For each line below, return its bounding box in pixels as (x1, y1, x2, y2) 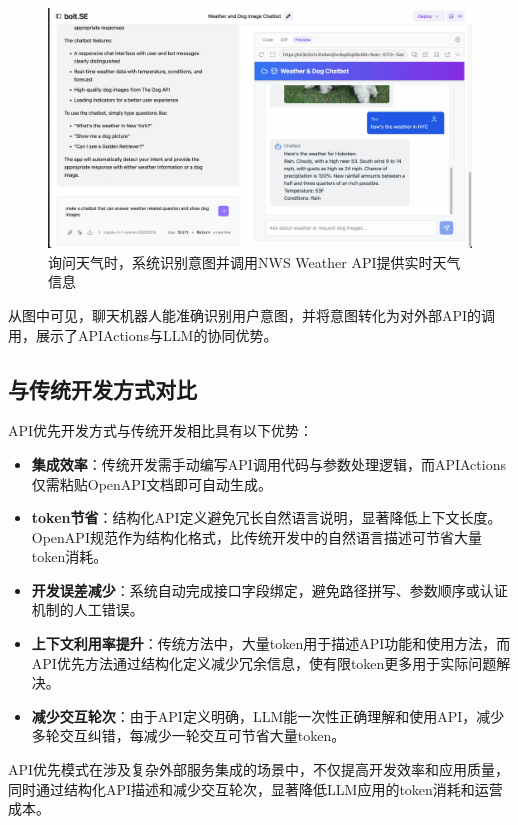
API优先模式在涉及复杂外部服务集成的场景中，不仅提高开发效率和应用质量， (8, 759, 510, 780)
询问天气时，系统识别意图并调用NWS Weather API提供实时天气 (48, 251, 461, 272)
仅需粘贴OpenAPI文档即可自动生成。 (31, 473, 272, 494)
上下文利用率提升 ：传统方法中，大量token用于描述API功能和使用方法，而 (31, 633, 511, 654)
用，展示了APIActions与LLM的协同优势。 (8, 324, 278, 345)
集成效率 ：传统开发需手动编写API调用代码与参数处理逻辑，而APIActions (31, 453, 506, 474)
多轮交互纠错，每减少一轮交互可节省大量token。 (31, 725, 346, 746)
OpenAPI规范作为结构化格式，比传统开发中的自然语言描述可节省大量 (31, 526, 482, 547)
